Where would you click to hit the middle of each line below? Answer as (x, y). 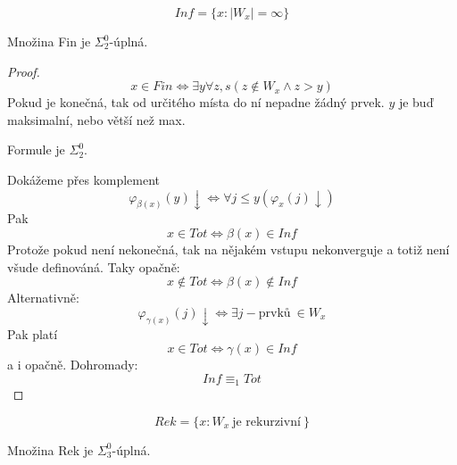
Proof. (24, 71)
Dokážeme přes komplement (83, 179)
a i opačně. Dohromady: (73, 365)
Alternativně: (43, 298)
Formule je (36, 149)
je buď (416, 102)
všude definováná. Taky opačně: (94, 266)
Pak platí (33, 333)
